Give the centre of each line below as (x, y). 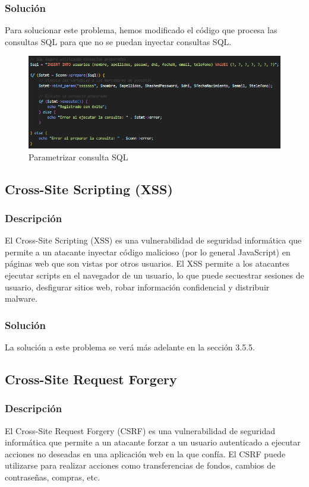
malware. (21, 298)
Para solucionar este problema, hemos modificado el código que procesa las (141, 30)
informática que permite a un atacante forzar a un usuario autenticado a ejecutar (153, 442)
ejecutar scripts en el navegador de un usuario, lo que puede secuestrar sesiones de (154, 275)
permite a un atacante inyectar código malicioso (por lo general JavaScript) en (148, 252)
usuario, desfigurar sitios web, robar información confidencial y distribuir (137, 287)
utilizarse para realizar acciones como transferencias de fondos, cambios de (140, 465)
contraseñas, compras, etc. (53, 477)
